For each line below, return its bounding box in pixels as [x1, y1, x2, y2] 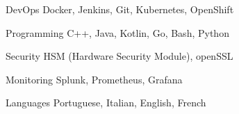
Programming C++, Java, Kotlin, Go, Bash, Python [6, 25, 229, 40]
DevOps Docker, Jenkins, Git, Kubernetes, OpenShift [6, 2, 234, 16]
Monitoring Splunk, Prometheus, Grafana [6, 72, 183, 86]
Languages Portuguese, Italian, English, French [6, 95, 206, 110]
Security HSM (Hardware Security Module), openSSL [6, 49, 233, 63]
